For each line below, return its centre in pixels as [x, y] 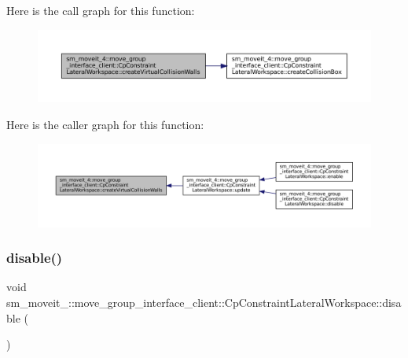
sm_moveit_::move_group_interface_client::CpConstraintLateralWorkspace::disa [204, 302]
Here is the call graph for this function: [101, 10]
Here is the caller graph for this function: [105, 124]
